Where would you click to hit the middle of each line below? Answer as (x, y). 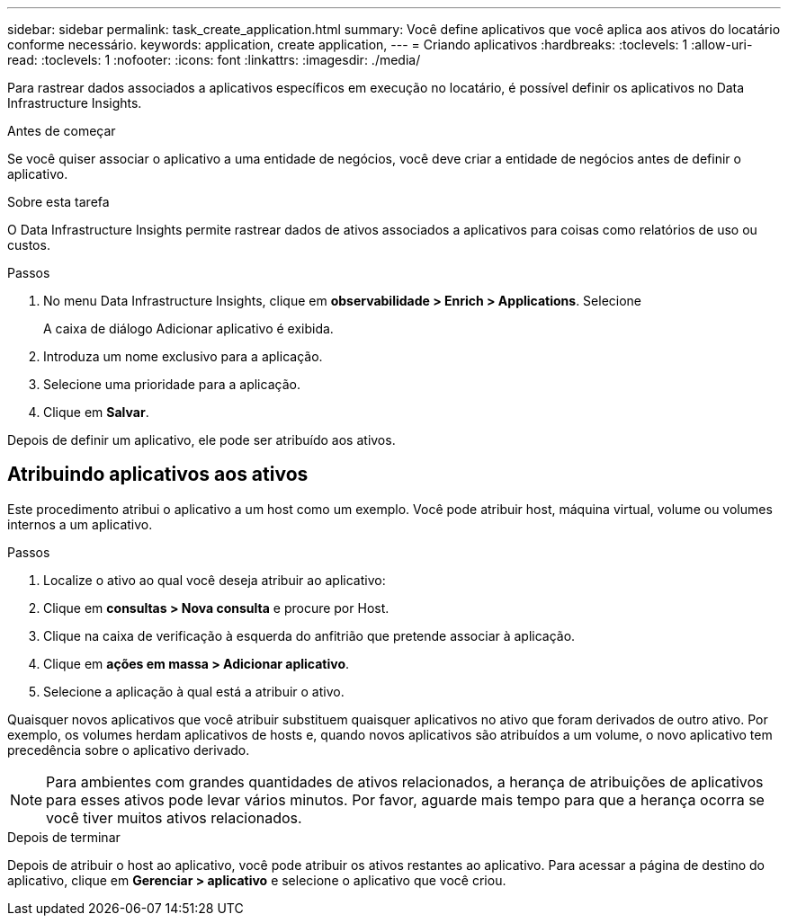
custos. (29, 245)
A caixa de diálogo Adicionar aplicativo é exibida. (188, 328)
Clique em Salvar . (96, 412)
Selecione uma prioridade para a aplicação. (172, 384)
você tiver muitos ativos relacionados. (174, 817)
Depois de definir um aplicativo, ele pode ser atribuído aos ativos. (201, 440)
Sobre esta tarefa (58, 202)
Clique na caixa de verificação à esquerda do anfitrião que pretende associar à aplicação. (309, 635)
